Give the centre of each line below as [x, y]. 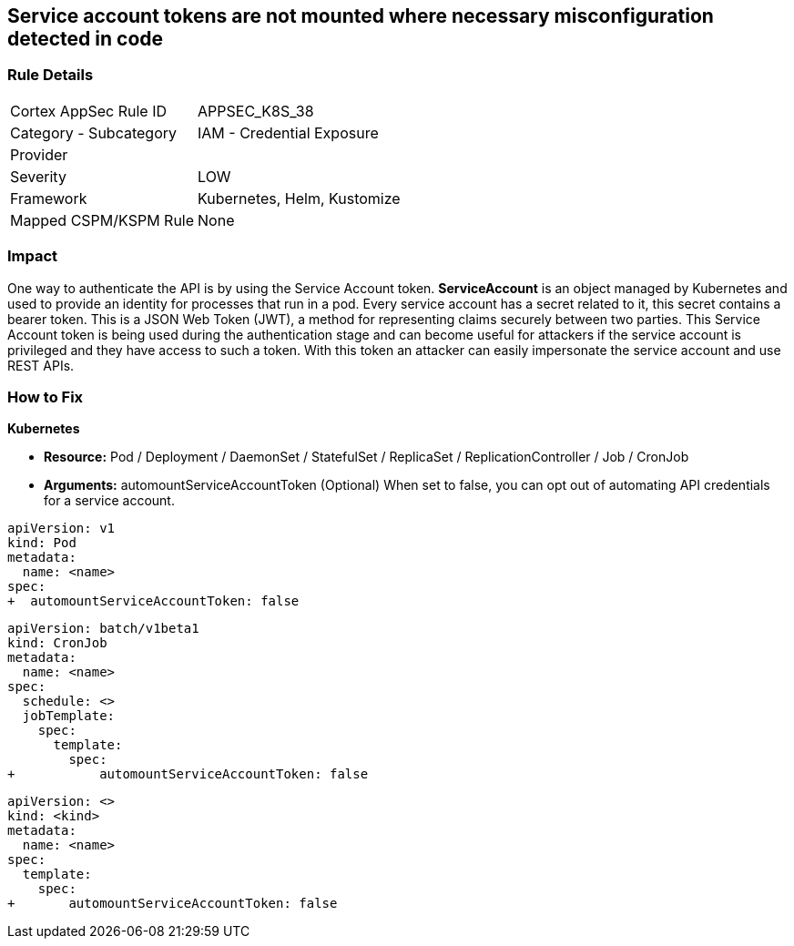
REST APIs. [41, 365]
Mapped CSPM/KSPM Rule [102, 220]
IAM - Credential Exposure [288, 132]
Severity [38, 176]
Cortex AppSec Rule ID [89, 111]
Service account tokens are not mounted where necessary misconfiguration [361, 16]
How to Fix [46, 397]
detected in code [86, 39]
